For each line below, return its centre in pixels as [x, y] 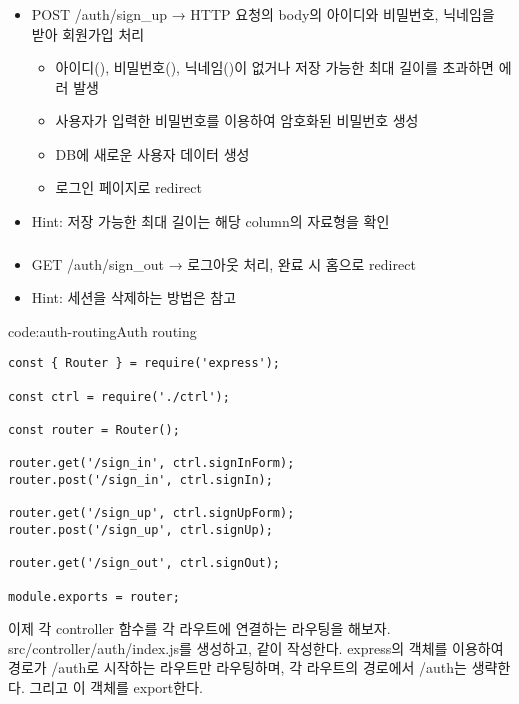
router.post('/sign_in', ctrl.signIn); [140, 479]
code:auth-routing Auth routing [102, 330]
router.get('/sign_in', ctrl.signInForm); [151, 463]
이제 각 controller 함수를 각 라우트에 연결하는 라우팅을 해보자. [199, 628]
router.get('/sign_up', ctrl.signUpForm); [151, 513]
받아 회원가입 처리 [88, 33]
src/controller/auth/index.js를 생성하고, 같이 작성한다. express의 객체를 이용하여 [256, 647]
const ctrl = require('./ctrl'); [119, 396]
